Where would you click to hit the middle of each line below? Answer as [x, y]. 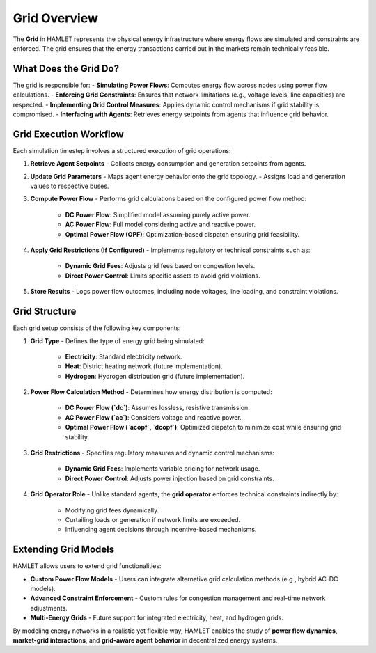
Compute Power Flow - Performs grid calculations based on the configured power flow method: [169, 199]
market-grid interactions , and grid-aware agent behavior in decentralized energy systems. [145, 640]
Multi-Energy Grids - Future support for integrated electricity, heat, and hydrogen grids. [157, 618]
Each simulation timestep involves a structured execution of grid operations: [122, 150]
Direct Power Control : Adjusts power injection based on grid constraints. [170, 478]
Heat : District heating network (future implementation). [144, 366]
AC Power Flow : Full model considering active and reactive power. [160, 225]
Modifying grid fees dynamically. [112, 510]
